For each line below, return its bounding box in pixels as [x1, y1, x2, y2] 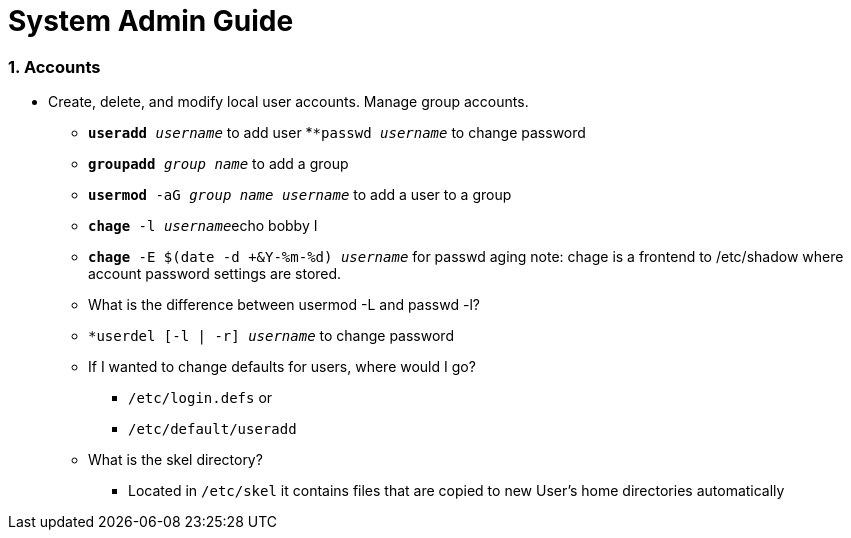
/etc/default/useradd [128, 421, 297, 438]
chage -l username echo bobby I [88, 217, 318, 235]
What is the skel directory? [88, 451, 263, 469]
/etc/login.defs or [128, 389, 273, 407]
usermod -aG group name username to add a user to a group [88, 186, 512, 204]
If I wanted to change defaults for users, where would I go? [88, 358, 476, 376]
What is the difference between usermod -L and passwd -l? [88, 296, 480, 314]
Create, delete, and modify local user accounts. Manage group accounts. [48, 93, 529, 111]
